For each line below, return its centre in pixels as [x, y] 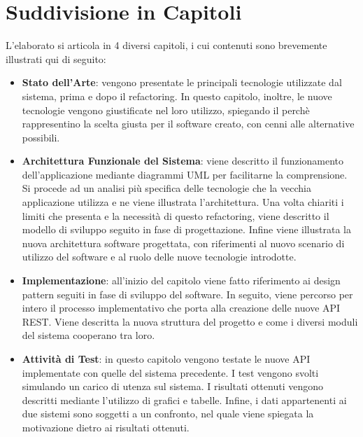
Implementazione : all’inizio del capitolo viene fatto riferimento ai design [181, 280]
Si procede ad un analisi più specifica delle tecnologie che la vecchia [166, 188]
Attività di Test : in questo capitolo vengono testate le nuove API [166, 359]
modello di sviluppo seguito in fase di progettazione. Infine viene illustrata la [186, 229]
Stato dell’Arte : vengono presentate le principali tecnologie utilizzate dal [182, 82]
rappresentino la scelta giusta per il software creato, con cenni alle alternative [188, 124]
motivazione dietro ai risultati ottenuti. [106, 427]
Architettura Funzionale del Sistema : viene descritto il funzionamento [183, 161]
